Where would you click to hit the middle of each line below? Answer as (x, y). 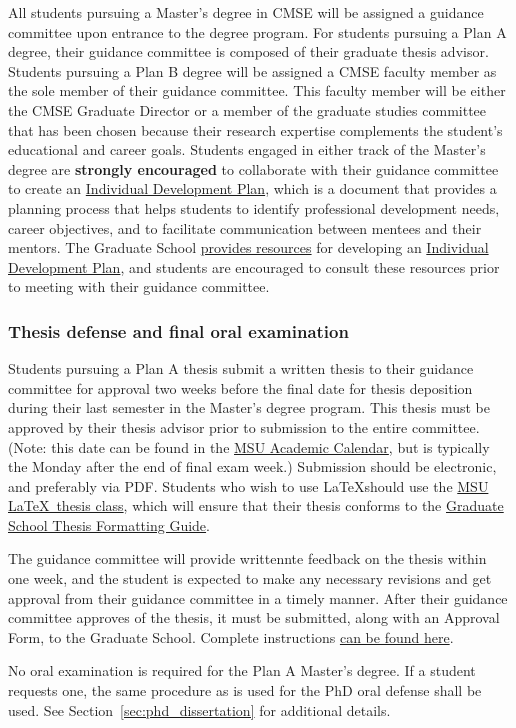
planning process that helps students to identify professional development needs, (254, 207)
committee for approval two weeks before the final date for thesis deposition (240, 387)
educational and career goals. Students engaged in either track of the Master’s (247, 149)
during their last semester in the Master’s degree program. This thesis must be (249, 407)
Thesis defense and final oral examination (178, 330)
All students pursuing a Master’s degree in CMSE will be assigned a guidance (246, 12)
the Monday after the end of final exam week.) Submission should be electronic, (252, 466)
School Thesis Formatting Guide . (109, 524)
